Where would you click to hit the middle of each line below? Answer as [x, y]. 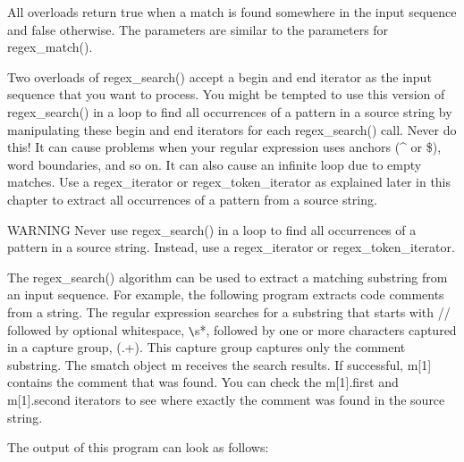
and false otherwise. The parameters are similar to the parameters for [198, 29]
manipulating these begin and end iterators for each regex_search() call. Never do [232, 129]
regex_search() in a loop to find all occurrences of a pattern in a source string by [230, 111]
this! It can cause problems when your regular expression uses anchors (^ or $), [224, 147]
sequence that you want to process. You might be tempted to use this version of [226, 94]
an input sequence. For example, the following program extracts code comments [226, 294]
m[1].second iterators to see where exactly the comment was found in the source [226, 399]
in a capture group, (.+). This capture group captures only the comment [207, 347]
